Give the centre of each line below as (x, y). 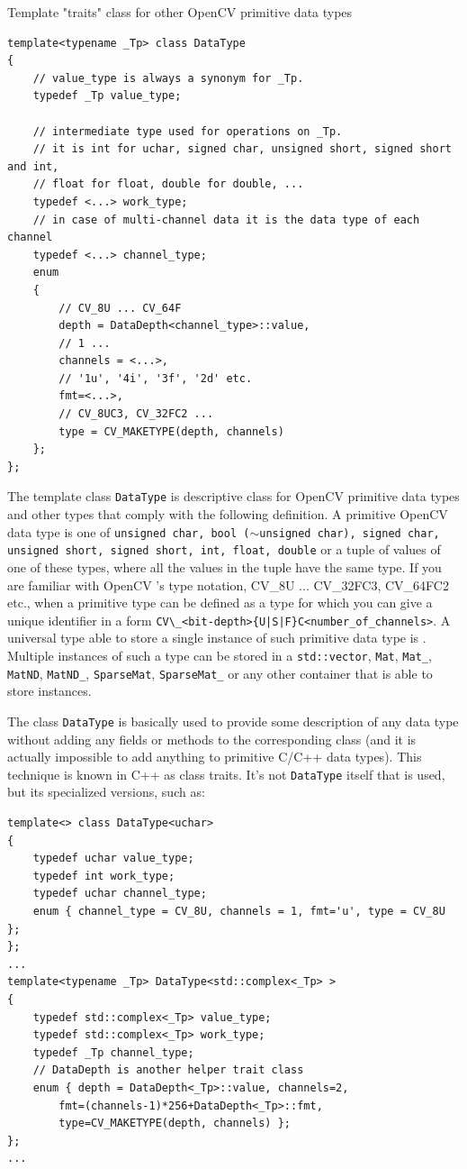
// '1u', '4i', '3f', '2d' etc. (156, 378)
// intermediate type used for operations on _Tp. (188, 131)
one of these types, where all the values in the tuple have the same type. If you (225, 567)
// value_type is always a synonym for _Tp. (168, 78)
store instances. (49, 691)
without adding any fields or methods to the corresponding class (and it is (212, 739)
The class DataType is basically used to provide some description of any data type (233, 721)
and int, (33, 166)
